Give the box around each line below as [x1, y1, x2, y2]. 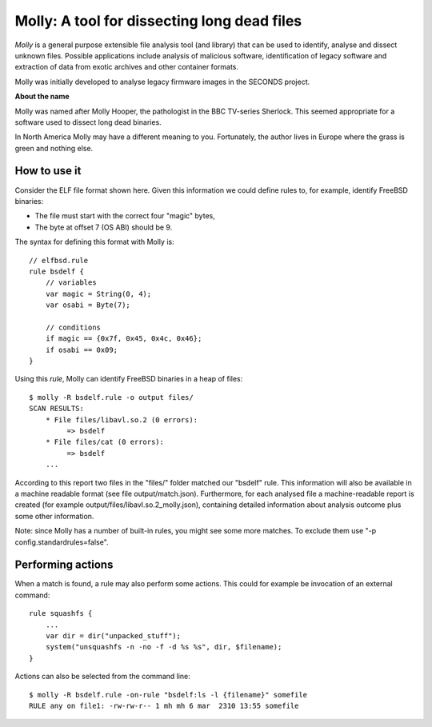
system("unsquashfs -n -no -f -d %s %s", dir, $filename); [45, 642, 282, 652]
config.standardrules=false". [14, 537, 109, 547]
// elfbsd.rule [29, 256, 89, 265]
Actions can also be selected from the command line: [14, 672, 191, 681]
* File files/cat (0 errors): [45, 437, 164, 447]
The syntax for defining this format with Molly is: [14, 237, 175, 247]
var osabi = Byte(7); [45, 301, 131, 310]
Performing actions [14, 558, 114, 572]
